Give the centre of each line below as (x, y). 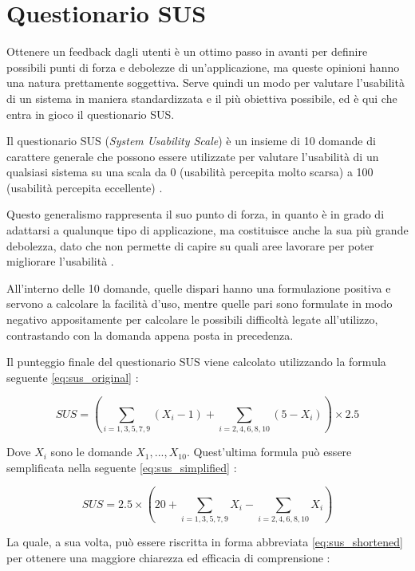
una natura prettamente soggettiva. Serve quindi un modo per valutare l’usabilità (206, 83)
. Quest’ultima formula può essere (269, 452)
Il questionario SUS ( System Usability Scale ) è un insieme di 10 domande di (191, 141)
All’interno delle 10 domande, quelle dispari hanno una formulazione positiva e (199, 287)
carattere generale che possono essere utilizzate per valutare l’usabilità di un (193, 156)
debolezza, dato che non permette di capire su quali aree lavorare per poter (190, 245)
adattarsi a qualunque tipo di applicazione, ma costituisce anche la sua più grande (207, 230)
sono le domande (91, 452)
